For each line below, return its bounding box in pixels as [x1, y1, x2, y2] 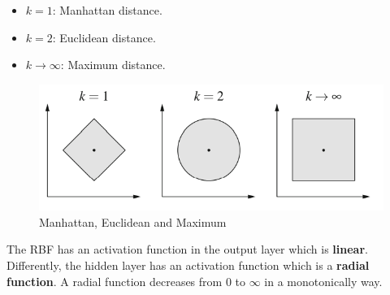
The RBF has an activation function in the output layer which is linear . [6, 241, 368, 258]
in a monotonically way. [264, 272, 383, 289]
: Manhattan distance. [52, 2, 162, 18]
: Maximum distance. [60, 56, 166, 73]
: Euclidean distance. [52, 28, 156, 46]
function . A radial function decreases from [6, 272, 223, 289]
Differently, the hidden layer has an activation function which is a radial [6, 257, 370, 274]
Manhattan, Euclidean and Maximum [39, 213, 227, 230]
